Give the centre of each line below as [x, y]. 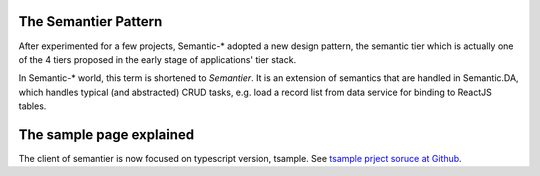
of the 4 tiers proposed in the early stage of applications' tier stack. [157, 59]
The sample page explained [106, 134]
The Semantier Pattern [90, 21]
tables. [32, 106]
